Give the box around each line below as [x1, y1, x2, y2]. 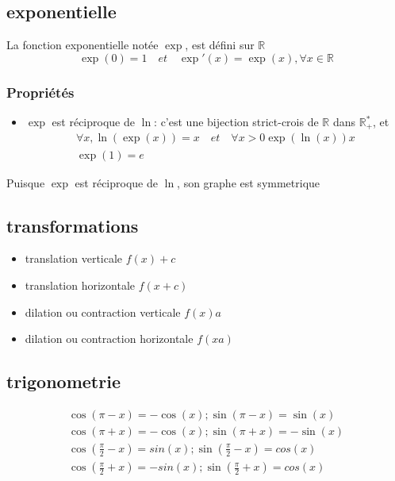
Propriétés [6, 82, 75, 102]
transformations [6, 213, 139, 237]
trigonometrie [6, 369, 121, 394]
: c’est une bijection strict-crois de [154, 114, 319, 130]
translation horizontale [25, 276, 136, 293]
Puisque [6, 174, 45, 190]
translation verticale [25, 250, 123, 267]
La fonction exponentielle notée [6, 37, 159, 53]
